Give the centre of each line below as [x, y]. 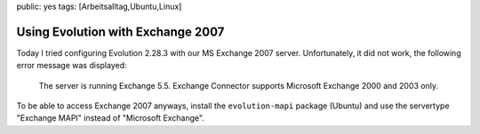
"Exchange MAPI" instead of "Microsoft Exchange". [110, 118]
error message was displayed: [72, 66]
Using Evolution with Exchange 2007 [120, 32]
